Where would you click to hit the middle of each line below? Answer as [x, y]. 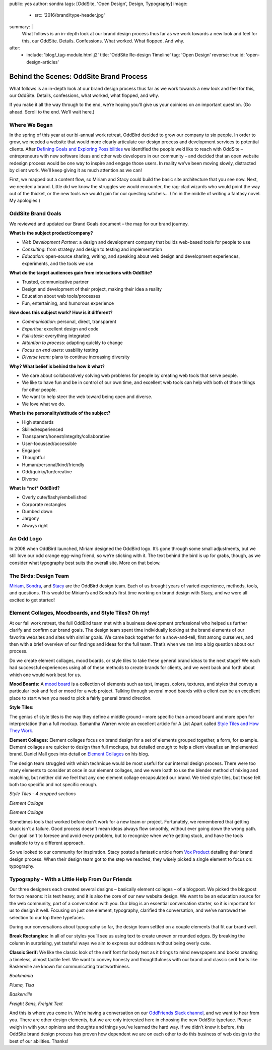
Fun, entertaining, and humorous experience [68, 303]
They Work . [21, 731]
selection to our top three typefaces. [47, 917]
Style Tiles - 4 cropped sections [43, 794]
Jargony [30, 518]
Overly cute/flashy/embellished [54, 498]
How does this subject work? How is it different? [61, 312]
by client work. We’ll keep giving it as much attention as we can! [76, 170]
